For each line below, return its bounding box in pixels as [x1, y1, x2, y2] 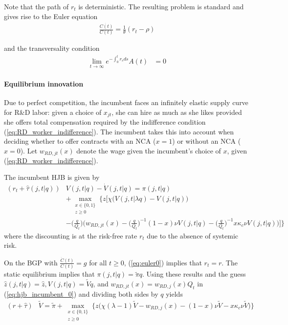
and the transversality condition [4, 43, 100, 53]
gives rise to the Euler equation [4, 11, 98, 21]
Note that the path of [4, 1, 69, 11]
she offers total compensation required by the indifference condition [4, 117, 206, 127]
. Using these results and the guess [142, 269, 246, 279]
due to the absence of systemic [147, 230, 239, 240]
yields [166, 288, 183, 299]
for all [89, 257, 107, 267]
